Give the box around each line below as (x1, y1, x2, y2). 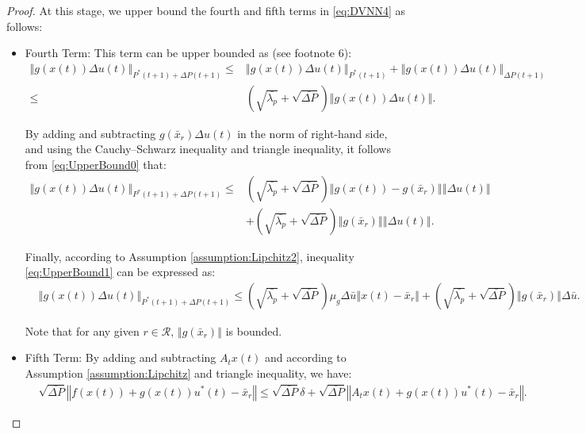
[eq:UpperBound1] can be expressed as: (25, 263, 216, 280)
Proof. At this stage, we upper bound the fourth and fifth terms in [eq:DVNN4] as (6, 2, 406, 18)
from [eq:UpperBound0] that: (25, 156, 167, 172)
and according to (265, 349, 347, 366)
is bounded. (225, 322, 282, 339)
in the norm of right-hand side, (237, 125, 388, 141)
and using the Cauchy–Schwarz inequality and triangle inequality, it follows (25, 140, 391, 157)
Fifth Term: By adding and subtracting (25, 349, 216, 366)
